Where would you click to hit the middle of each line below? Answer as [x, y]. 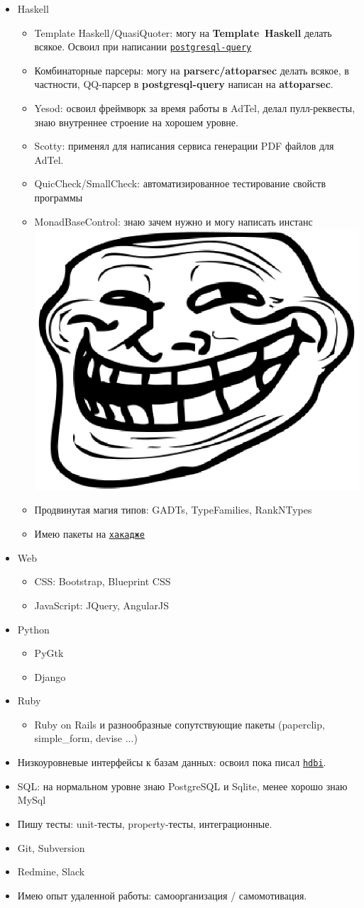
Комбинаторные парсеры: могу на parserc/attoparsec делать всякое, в [192, 70]
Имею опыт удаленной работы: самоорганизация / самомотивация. [162, 895]
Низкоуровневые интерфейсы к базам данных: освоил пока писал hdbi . [172, 762]
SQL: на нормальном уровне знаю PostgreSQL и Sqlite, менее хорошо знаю [182, 786]
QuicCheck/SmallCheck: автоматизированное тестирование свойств [180, 183]
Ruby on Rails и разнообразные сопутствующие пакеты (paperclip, [180, 724]
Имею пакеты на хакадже [89, 534]
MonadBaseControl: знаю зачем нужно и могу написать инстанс [173, 221]
